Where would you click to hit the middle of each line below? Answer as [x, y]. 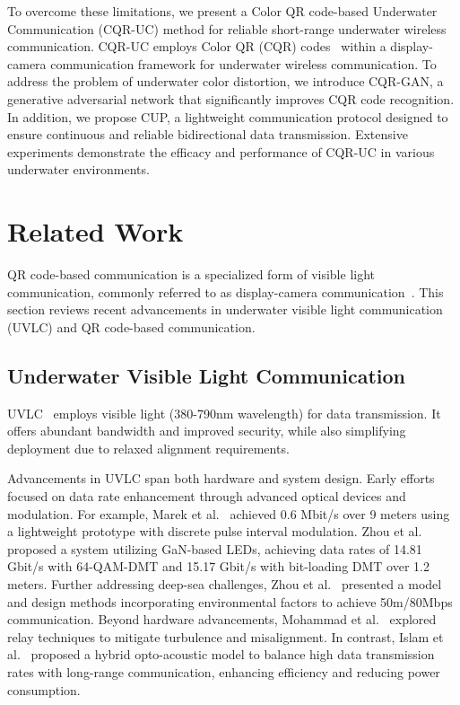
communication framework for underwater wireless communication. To [243, 63]
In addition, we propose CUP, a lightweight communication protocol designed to [228, 116]
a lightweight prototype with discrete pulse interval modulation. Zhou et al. [215, 531]
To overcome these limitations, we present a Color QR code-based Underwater [222, 11]
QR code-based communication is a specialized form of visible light [191, 274]
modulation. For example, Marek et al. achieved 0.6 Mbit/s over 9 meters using [229, 513]
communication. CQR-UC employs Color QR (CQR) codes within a [197, 46]
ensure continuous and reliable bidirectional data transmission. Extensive [208, 134]
